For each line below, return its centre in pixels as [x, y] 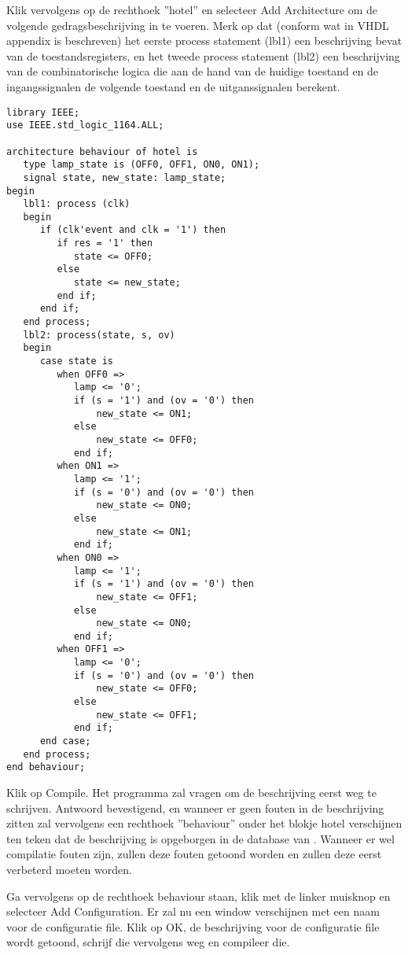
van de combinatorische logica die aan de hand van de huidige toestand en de [193, 71]
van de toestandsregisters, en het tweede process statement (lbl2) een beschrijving [203, 55]
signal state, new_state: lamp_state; [125, 177]
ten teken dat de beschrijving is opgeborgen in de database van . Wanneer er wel [200, 838]
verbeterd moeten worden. [69, 869]
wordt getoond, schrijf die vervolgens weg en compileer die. [148, 942]
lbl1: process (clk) [77, 204]
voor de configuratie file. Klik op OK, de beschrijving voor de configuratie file [193, 926]
